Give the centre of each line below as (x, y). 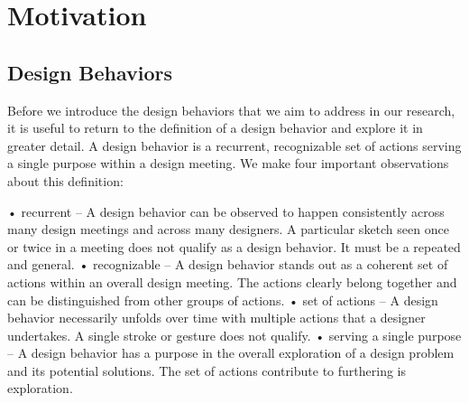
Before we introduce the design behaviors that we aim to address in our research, (231, 110)
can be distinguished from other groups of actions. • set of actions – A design (223, 300)
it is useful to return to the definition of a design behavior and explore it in (215, 128)
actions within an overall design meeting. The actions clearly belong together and (232, 281)
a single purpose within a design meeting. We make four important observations (228, 163)
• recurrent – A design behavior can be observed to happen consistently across (226, 211)
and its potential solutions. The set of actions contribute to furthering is (207, 370)
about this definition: (65, 180)
